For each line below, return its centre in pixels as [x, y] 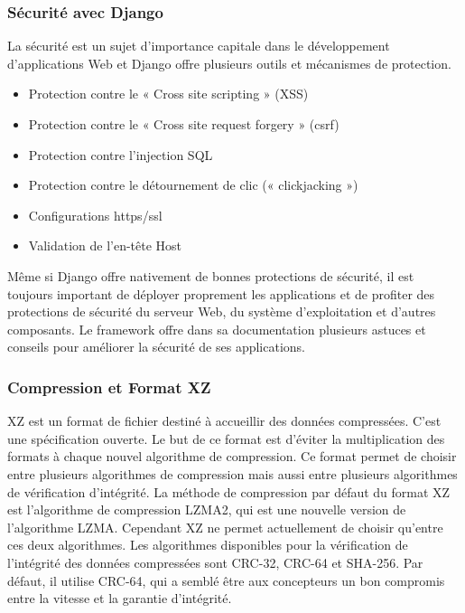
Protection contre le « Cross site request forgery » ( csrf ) [184, 124]
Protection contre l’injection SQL [121, 154]
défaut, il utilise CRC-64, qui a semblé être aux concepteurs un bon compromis [226, 580]
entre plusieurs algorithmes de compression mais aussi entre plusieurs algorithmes [232, 473]
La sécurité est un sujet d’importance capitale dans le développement [199, 46]
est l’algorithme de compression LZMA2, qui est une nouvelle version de [207, 509]
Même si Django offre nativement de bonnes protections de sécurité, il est [211, 275]
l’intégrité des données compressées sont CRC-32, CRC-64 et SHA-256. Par [215, 562]
